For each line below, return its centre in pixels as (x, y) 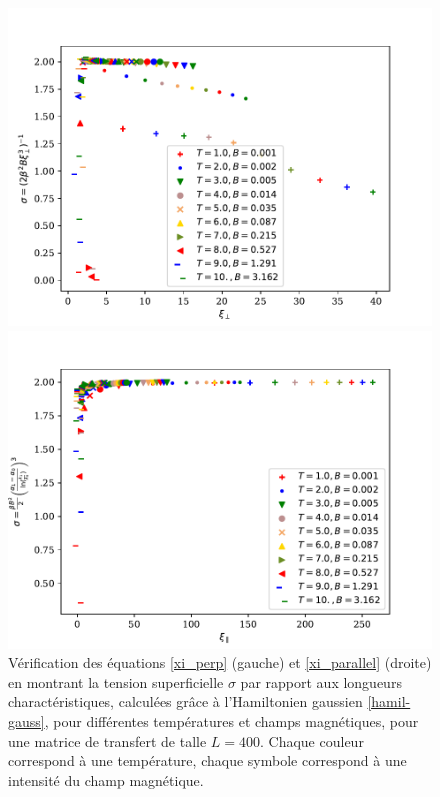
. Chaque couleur (312, 740)
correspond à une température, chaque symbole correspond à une (207, 760)
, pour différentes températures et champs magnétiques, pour (231, 720)
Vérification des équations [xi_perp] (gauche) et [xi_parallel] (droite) (220, 662)
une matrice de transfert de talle (107, 740)
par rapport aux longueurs (321, 681)
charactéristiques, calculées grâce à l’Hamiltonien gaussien (185, 701)
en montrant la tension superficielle (116, 681)
